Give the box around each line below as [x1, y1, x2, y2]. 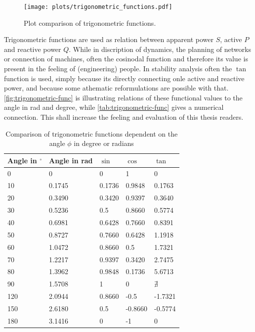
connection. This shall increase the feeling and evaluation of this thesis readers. [4, 112, 244, 122]
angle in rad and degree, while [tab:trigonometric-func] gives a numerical [4, 102, 224, 112]
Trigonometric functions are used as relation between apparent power [4, 34, 213, 45]
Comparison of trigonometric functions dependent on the [5, 128, 178, 139]
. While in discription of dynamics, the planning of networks [69, 44, 251, 54]
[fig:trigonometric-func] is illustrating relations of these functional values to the [4, 92, 243, 102]
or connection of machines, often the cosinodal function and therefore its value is [4, 53, 248, 64]
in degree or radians [74, 138, 134, 148]
